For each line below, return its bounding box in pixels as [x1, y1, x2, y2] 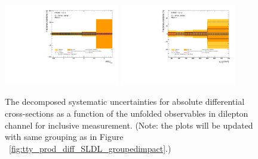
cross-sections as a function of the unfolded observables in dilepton [5, 107, 248, 120]
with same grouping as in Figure [5, 130, 124, 143]
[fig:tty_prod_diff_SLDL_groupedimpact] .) [9, 142, 171, 154]
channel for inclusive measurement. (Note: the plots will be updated [5, 119, 253, 131]
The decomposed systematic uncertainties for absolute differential [5, 95, 245, 108]
